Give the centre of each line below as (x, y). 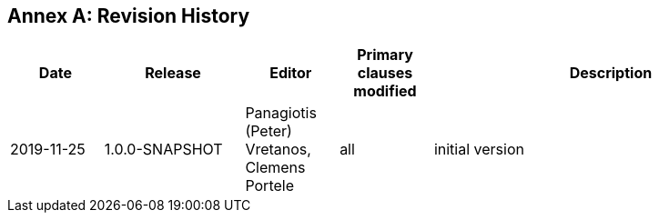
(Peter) (269, 131)
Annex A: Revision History (129, 16)
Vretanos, (278, 150)
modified (385, 91)
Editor (291, 73)
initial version (479, 150)
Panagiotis (281, 113)
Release (173, 73)
